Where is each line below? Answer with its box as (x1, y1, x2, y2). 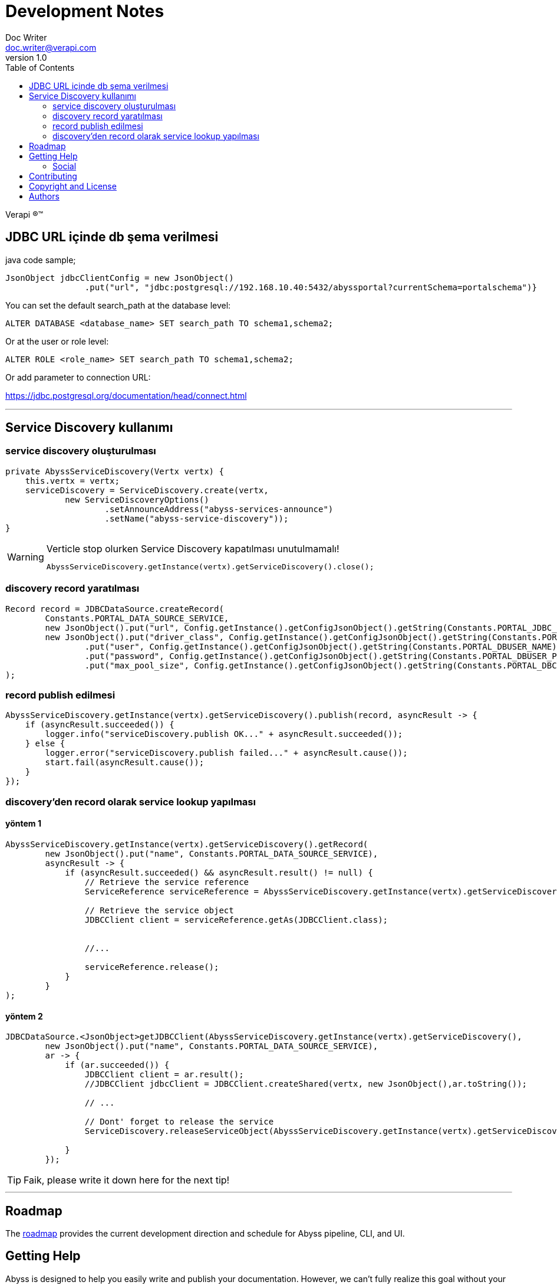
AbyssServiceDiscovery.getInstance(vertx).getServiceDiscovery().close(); (46, 562, 374, 571)
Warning (7, 550, 44, 563)
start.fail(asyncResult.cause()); (45, 758, 205, 768)
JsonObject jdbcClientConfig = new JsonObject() (5, 273, 234, 283)
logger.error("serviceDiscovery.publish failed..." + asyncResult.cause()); (45, 748, 408, 758)
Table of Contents (5, 62, 75, 73)
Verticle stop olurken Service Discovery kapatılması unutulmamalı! (46, 542, 340, 555)
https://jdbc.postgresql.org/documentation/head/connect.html (5, 390, 247, 401)
